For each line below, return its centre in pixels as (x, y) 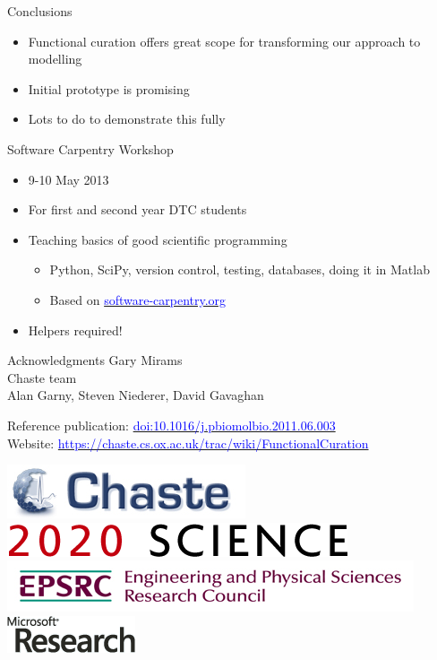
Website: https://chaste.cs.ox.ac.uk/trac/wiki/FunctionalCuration (188, 443)
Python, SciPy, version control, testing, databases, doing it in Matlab (240, 269)
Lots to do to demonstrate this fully (127, 119)
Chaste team (42, 377)
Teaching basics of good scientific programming (158, 239)
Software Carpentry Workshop (90, 148)
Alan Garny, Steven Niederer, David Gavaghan (136, 395)
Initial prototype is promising (109, 88)
